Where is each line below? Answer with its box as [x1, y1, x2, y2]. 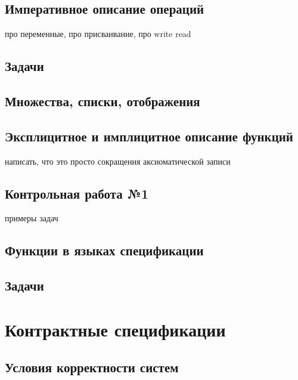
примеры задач [5, 212, 58, 224]
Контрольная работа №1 [5, 184, 149, 202]
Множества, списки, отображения [5, 91, 200, 110]
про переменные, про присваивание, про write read [5, 27, 191, 40]
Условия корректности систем [5, 358, 179, 376]
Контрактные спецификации [5, 317, 226, 341]
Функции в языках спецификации [5, 241, 204, 259]
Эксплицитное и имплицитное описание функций [5, 126, 293, 145]
